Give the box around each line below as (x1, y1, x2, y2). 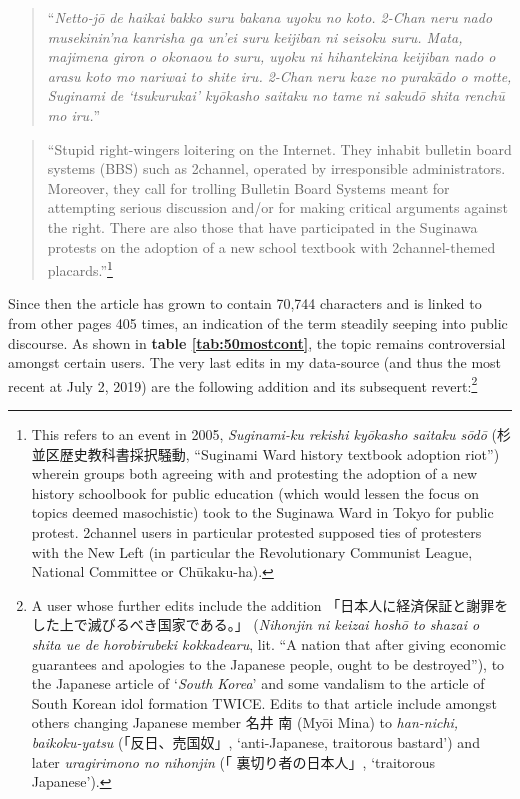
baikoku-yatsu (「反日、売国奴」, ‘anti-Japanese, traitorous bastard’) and (31, 731, 480, 752)
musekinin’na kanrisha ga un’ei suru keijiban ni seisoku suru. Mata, (47, 26, 463, 47)
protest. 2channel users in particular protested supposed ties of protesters (31, 521, 482, 542)
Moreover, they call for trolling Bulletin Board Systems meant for (47, 177, 450, 198)
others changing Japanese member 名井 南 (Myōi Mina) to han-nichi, (31, 712, 459, 733)
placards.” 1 (47, 257, 113, 280)
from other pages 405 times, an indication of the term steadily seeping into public (8, 312, 508, 333)
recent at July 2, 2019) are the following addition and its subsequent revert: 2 (8, 372, 478, 396)
